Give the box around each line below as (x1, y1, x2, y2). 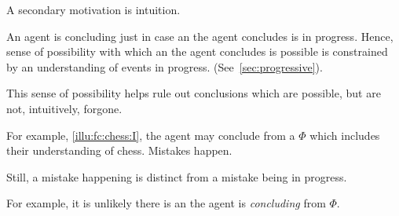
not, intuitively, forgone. (6, 100, 123, 116)
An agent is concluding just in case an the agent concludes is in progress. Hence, (6, 27, 394, 44)
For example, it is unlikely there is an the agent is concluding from (6, 195, 326, 211)
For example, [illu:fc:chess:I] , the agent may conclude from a (6, 126, 295, 143)
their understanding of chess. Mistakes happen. (6, 142, 232, 159)
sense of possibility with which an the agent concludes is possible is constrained (6, 43, 388, 60)
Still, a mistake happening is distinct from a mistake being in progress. (6, 168, 347, 185)
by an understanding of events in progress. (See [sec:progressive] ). (6, 58, 323, 75)
